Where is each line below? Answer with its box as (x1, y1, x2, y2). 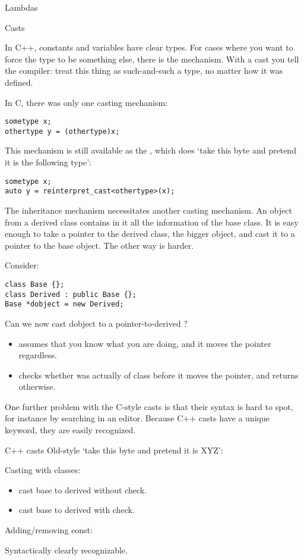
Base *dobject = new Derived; (5, 300, 124, 309)
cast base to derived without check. (18, 483, 147, 496)
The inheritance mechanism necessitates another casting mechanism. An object (5, 204, 292, 216)
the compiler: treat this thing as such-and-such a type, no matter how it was (5, 64, 283, 77)
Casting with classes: (5, 464, 81, 476)
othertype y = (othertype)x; (5, 127, 120, 136)
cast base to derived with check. (18, 503, 135, 516)
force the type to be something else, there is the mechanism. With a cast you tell (5, 52, 299, 65)
